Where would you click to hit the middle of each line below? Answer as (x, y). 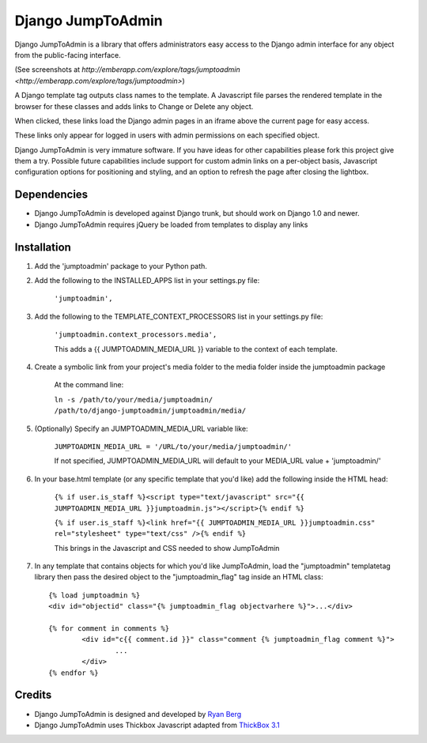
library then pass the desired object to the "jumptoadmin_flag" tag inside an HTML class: (179, 577)
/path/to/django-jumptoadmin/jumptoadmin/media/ (150, 411)
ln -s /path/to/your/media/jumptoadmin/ (134, 400)
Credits (33, 695)
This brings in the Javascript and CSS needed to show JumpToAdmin (167, 548)
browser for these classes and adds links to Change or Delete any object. (134, 106)
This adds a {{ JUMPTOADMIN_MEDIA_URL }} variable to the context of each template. (196, 349)
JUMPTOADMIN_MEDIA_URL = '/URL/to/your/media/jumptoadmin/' (173, 446)
